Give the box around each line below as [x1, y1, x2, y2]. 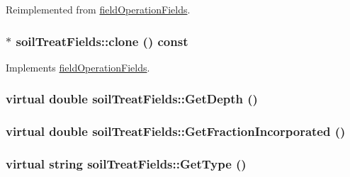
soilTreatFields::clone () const [16, 32, 188, 50]
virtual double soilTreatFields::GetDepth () [6, 90, 258, 108]
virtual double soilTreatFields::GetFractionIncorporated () [6, 122, 346, 140]
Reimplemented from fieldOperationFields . [6, 2, 191, 16]
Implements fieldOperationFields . [6, 59, 150, 74]
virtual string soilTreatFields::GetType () [6, 155, 247, 173]
